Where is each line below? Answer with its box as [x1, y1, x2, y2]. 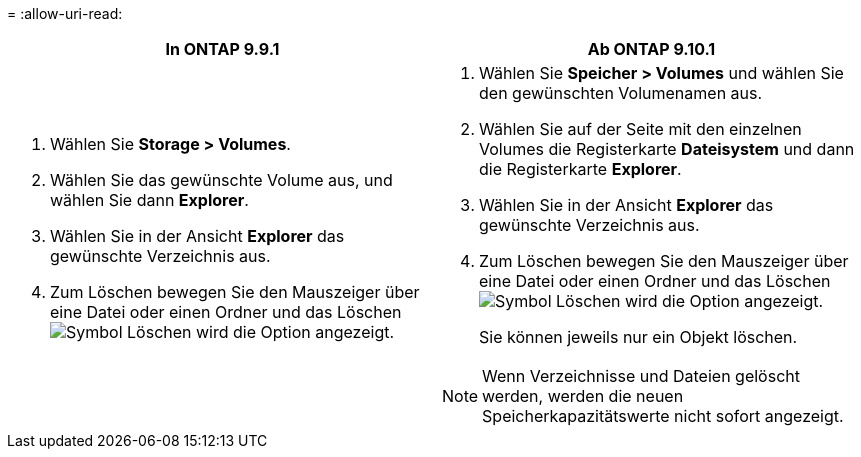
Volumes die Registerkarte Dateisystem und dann [479, 139, 855, 159]
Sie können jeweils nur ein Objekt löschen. [479, 327, 798, 347]
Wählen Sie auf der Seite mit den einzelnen [479, 119, 802, 139]
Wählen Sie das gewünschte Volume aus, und [50, 170, 393, 190]
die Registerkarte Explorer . [479, 159, 682, 179]
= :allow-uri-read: [7, 5, 123, 22]
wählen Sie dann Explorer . [50, 190, 249, 210]
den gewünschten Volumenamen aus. [479, 83, 763, 103]
